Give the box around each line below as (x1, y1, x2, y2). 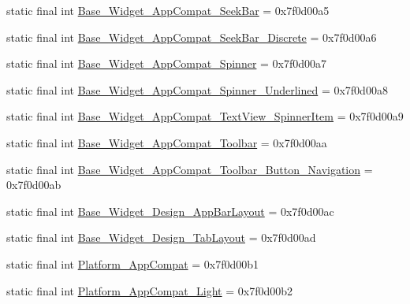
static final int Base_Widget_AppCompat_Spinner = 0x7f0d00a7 (6, 55, 327, 72)
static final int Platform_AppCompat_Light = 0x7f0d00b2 (6, 282, 293, 298)
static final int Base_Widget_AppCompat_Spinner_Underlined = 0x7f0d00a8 (6, 81, 388, 98)
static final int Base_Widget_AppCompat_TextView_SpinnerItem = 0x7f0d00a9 (6, 108, 404, 124)
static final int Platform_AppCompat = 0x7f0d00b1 (6, 255, 259, 272)
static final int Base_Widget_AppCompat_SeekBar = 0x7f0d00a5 (6, 2, 330, 18)
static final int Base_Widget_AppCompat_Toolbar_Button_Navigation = (6, 161, 373, 177)
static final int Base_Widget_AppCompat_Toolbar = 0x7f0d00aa (6, 134, 327, 150)
